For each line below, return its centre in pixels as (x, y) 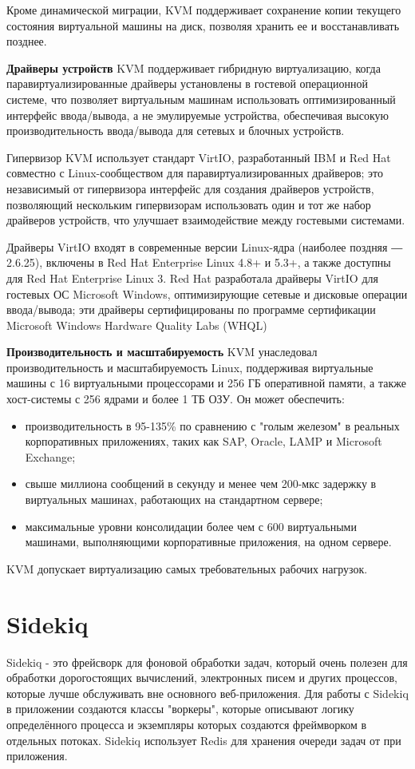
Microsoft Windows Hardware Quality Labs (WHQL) (137, 325)
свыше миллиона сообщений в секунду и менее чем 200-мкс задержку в (201, 484)
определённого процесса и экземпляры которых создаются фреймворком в (187, 724)
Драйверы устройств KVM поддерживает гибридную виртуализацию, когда (194, 67)
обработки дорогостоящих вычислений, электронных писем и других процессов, (202, 678)
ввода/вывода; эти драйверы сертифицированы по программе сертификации (191, 309)
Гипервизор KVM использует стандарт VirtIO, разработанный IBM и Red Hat (199, 157)
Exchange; (50, 456)
